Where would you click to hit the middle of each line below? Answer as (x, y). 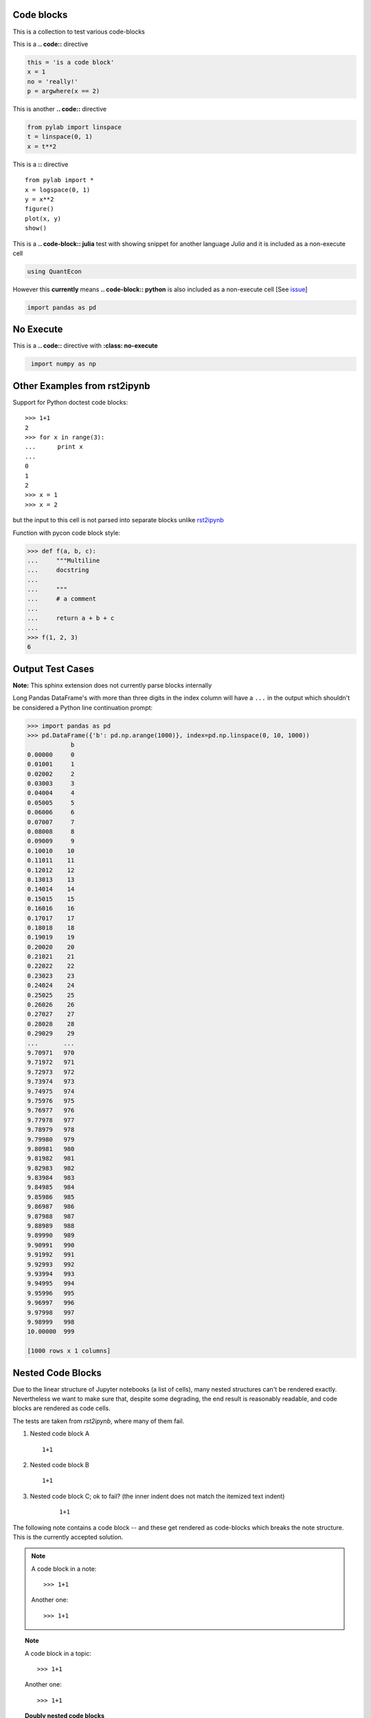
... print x (54, 447)
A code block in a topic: (58, 1653)
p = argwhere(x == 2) (64, 91)
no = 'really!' (53, 81)
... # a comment (61, 599)
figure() (40, 209)
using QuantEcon (55, 271)
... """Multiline (64, 560)
